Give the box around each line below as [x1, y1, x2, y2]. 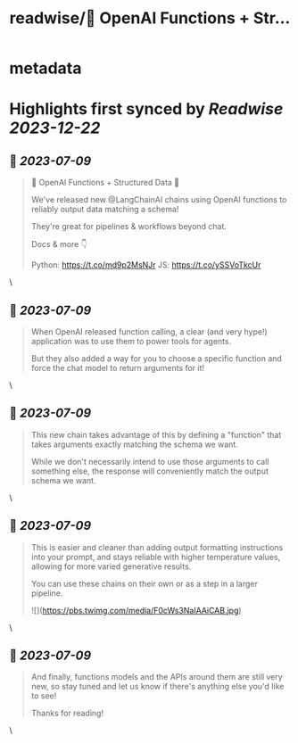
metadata [9, 58, 82, 78]
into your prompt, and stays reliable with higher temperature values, [30, 551, 281, 562]
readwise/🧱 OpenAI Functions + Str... [9, 8, 291, 29]
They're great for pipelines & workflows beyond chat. [30, 221, 228, 232]
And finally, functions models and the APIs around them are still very [30, 672, 283, 682]
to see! [30, 690, 57, 701]
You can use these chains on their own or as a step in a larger [30, 578, 259, 589]
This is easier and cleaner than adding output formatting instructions [30, 541, 284, 552]
